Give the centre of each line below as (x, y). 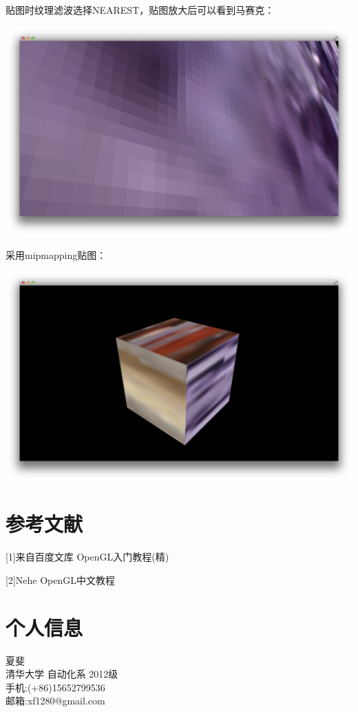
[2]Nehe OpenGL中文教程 (60, 579)
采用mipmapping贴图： (56, 254)
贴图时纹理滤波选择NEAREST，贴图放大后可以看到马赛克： (140, 10)
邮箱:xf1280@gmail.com (55, 701)
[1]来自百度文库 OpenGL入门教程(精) (87, 557)
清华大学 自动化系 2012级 (62, 674)
